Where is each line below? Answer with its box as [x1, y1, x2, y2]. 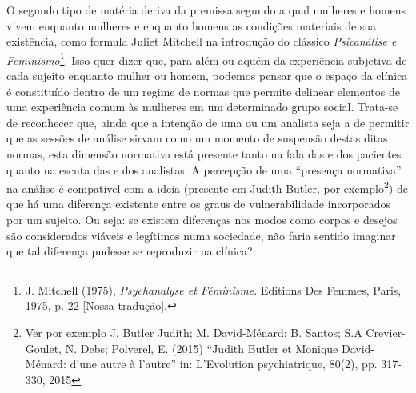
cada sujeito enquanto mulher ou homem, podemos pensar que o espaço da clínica [6, 67, 408, 84]
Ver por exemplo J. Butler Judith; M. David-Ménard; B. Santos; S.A [25, 324, 362, 340]
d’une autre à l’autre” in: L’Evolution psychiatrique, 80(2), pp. [70, 355, 378, 372]
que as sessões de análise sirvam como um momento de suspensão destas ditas [6, 130, 388, 146]
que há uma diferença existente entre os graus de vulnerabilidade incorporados [6, 195, 391, 212]
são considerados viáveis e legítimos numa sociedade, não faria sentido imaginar [6, 227, 396, 243]
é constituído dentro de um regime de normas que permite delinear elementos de [6, 82, 400, 99]
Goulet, [25, 339, 62, 356]
